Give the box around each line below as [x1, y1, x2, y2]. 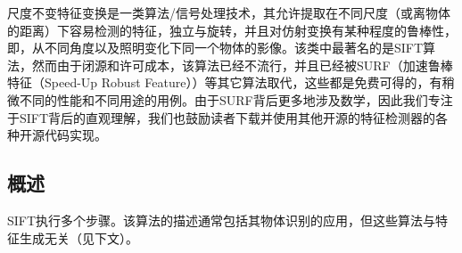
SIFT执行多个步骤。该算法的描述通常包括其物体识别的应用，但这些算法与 [7, 210, 436, 229]
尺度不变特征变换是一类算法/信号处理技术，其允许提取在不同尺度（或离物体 [7, 4, 450, 21]
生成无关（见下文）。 [19, 228, 138, 247]
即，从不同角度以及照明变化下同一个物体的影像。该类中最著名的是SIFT [7, 38, 424, 57]
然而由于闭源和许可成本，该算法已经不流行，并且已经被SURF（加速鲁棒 [31, 55, 453, 74]
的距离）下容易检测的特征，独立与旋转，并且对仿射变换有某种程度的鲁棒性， [7, 20, 457, 39]
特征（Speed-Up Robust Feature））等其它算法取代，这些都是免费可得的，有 [7, 73, 442, 92]
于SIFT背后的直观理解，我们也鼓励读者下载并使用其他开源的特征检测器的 [7, 108, 436, 126]
